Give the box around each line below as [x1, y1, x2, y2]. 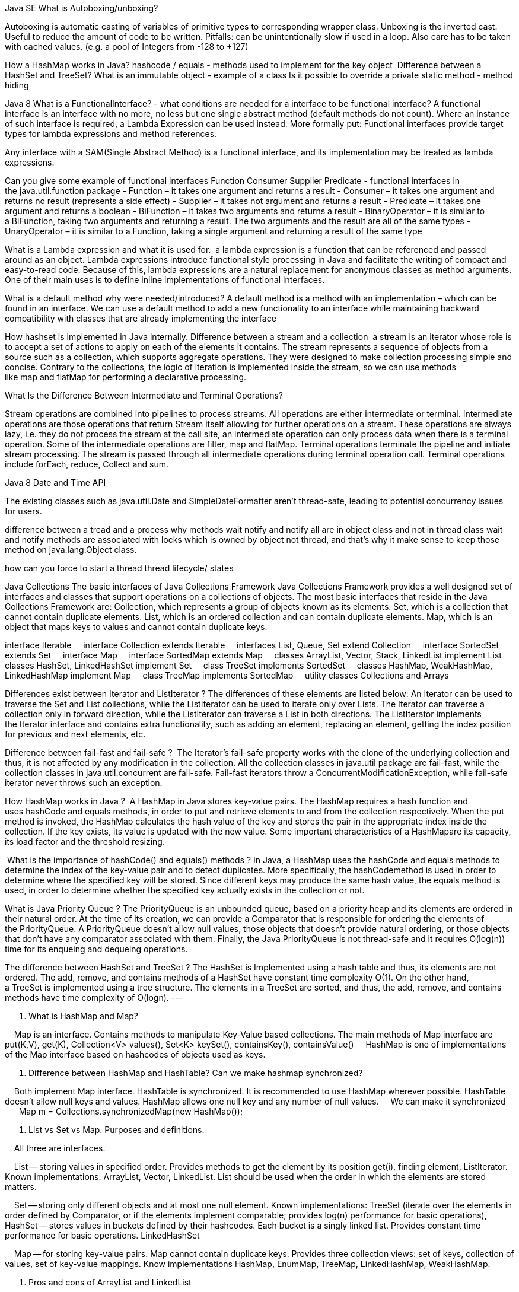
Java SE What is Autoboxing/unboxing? [5, 3, 158, 13]
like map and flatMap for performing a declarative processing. [5, 372, 247, 382]
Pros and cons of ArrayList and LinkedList [28, 1277, 192, 1287]
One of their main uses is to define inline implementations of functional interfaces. [5, 275, 325, 285]
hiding [5, 80, 29, 90]
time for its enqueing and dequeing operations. [5, 944, 188, 954]
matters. [5, 1182, 37, 1192]
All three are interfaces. [14, 1143, 106, 1153]
